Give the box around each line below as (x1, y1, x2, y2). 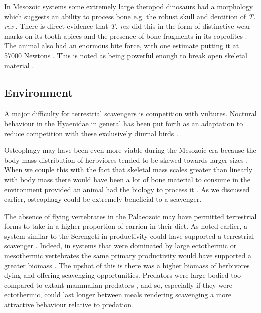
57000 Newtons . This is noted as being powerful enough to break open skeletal (4, 50, 248, 60)
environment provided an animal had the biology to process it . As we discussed (4, 184, 250, 194)
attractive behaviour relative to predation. (4, 299, 134, 310)
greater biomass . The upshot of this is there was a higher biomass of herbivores (4, 260, 250, 270)
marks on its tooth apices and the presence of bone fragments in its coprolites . (4, 30, 247, 41)
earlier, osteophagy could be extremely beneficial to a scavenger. (4, 194, 202, 204)
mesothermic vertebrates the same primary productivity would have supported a (4, 250, 251, 261)
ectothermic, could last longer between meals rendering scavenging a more (4, 289, 232, 300)
